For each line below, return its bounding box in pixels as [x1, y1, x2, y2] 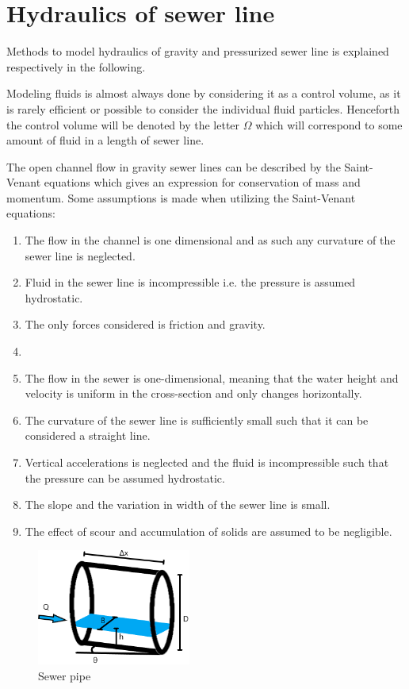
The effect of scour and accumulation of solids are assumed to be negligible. [25, 522, 392, 539]
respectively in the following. [6, 58, 146, 75]
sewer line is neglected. [25, 247, 136, 264]
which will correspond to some [255, 116, 403, 133]
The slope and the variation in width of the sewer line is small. [25, 496, 331, 513]
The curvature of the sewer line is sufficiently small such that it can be [25, 411, 369, 428]
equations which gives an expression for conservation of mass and [44, 174, 361, 191]
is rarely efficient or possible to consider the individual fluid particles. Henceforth [6, 100, 400, 117]
